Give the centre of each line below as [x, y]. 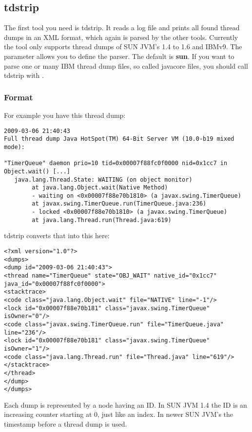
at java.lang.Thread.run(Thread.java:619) [102, 220]
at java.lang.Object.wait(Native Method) [100, 188]
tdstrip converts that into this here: [57, 235]
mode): [14, 147]
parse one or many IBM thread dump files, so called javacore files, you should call [126, 66]
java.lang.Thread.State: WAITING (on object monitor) [103, 179]
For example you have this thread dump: [65, 115]
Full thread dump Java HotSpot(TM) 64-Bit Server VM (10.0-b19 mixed [119, 139]
